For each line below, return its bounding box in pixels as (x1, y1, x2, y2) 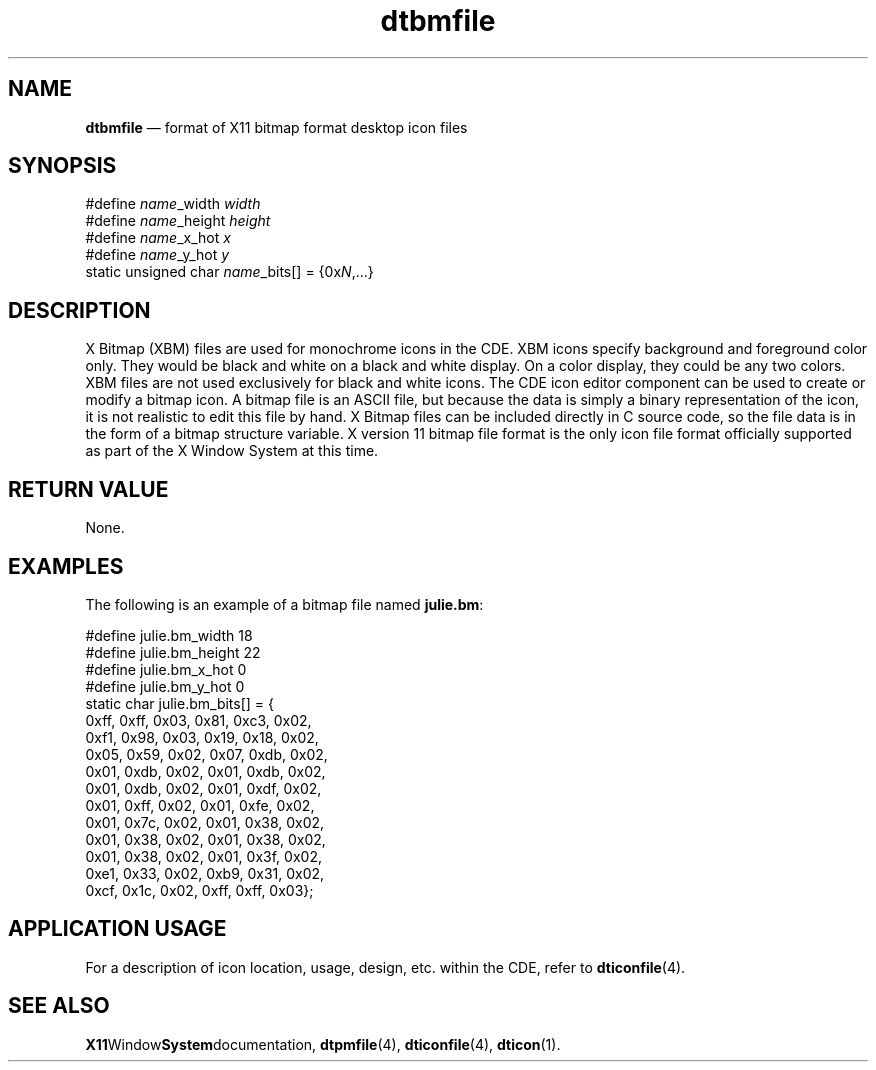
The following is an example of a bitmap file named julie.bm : (85, 595, 484, 613)
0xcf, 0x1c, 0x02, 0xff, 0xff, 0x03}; (85, 881, 314, 899)
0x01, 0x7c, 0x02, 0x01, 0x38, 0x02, (85, 813, 325, 831)
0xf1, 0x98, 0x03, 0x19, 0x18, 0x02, (85, 728, 319, 746)
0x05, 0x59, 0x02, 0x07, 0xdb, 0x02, (85, 745, 328, 763)
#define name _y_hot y (85, 246, 230, 264)
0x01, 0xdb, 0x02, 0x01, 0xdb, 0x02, (85, 762, 326, 780)
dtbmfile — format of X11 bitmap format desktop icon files (85, 118, 468, 136)
